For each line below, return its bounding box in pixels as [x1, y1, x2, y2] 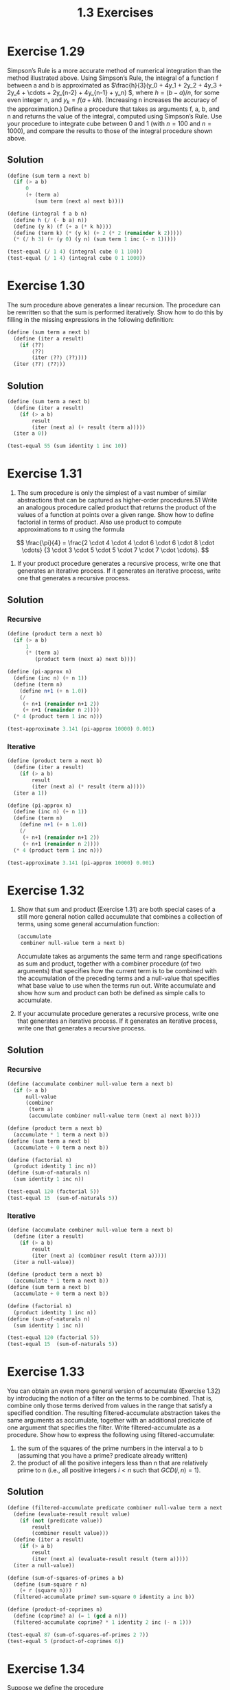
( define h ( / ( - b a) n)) [13, 216, 88, 223]
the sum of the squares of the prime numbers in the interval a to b [16, 1444, 204, 1452]
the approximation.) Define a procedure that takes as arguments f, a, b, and [7, 105, 220, 113]
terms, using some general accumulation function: [16, 920, 160, 928]
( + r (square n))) [19, 1587, 72, 1594]
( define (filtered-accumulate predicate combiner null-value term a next [7, 1504, 223, 1511]
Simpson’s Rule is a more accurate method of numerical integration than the [7, 66, 222, 74]
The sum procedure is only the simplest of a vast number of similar [16, 489, 207, 497]
